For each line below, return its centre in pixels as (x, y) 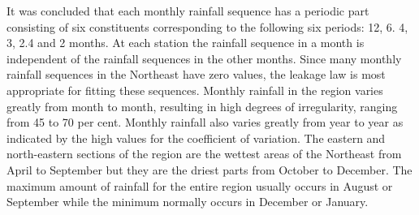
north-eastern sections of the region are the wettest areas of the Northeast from (204, 154)
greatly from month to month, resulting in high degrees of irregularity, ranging (202, 106)
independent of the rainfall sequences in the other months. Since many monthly (204, 58)
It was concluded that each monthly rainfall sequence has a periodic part (188, 11)
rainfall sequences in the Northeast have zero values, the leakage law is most (196, 74)
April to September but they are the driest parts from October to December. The (209, 169)
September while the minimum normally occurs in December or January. (188, 202)
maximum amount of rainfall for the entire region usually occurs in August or (200, 185)
